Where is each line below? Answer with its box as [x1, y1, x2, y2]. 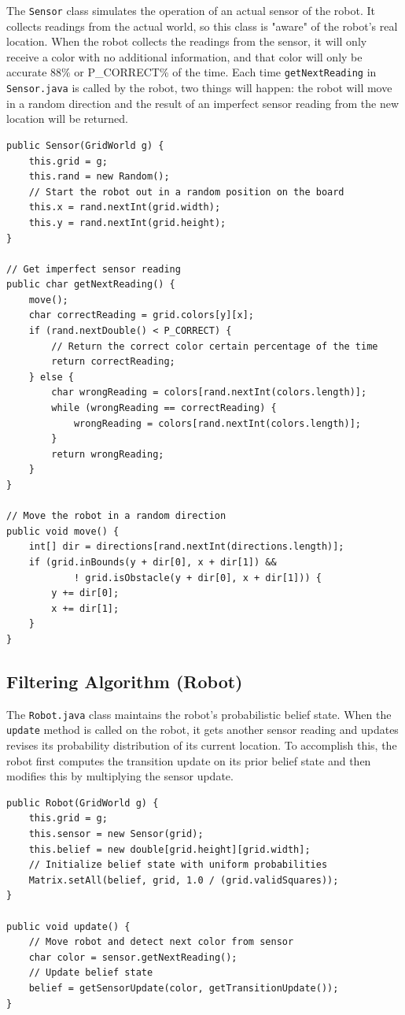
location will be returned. [6, 110, 128, 127]
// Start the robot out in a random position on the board [28, 186, 344, 198]
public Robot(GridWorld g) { [6, 797, 159, 809]
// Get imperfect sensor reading [6, 263, 181, 275]
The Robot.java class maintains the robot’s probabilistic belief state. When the [6, 706, 392, 722]
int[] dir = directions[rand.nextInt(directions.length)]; [28, 541, 344, 553]
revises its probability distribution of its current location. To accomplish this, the [6, 737, 397, 754]
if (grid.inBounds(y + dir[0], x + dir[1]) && [28, 556, 277, 568]
